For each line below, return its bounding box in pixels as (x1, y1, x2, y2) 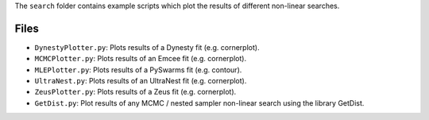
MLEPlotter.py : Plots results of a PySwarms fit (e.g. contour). (34, 64, 242, 75)
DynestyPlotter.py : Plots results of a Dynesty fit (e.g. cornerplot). (34, 42, 260, 52)
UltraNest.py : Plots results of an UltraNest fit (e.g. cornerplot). (34, 76, 247, 86)
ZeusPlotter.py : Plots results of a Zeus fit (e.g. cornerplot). (34, 87, 237, 97)
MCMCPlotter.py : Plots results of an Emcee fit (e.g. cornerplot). (34, 54, 246, 64)
